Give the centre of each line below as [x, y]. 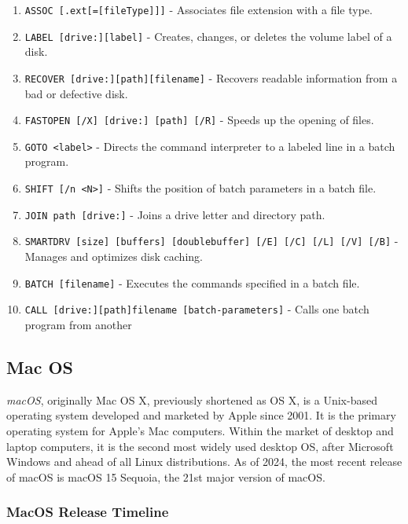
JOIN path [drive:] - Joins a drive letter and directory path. [175, 214]
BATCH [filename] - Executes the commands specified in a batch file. [192, 282]
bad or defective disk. [76, 93]
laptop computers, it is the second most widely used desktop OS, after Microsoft [200, 446]
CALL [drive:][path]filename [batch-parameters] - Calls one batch [197, 309]
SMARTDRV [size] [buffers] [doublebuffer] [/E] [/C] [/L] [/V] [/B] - [211, 241]
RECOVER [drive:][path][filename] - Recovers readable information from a [211, 77]
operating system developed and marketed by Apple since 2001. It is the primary [201, 415]
